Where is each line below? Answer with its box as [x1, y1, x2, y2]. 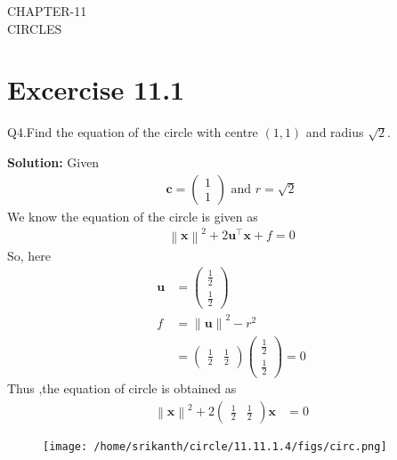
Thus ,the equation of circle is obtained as [7, 379, 237, 398]
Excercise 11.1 [7, 71, 185, 108]
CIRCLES [7, 19, 62, 37]
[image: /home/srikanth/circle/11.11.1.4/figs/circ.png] [43, 440, 387, 454]
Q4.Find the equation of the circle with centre [7, 123, 258, 141]
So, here [7, 246, 52, 264]
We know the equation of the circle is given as [7, 206, 258, 225]
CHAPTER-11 [7, 2, 87, 20]
